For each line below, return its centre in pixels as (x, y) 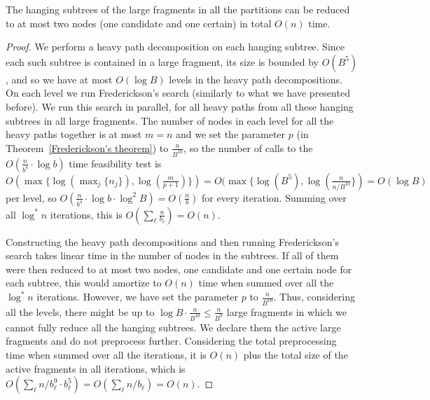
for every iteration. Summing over (274, 197)
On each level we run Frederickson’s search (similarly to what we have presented (178, 93)
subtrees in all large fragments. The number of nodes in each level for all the (170, 120)
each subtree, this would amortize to (84, 283)
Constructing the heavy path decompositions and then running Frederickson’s (173, 241)
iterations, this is (86, 214)
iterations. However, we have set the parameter (138, 296)
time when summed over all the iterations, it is (106, 354)
